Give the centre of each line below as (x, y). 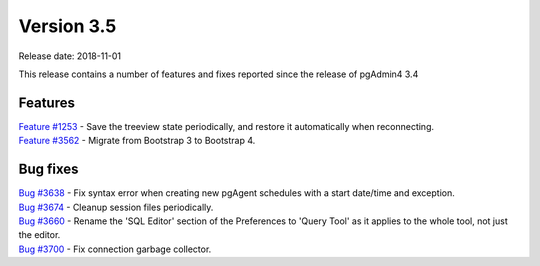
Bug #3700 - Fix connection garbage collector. (115, 249)
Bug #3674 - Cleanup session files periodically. (116, 207)
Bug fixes (48, 169)
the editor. (39, 235)
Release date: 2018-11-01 (70, 56)
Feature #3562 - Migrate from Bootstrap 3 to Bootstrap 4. (137, 141)
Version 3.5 (67, 26)
